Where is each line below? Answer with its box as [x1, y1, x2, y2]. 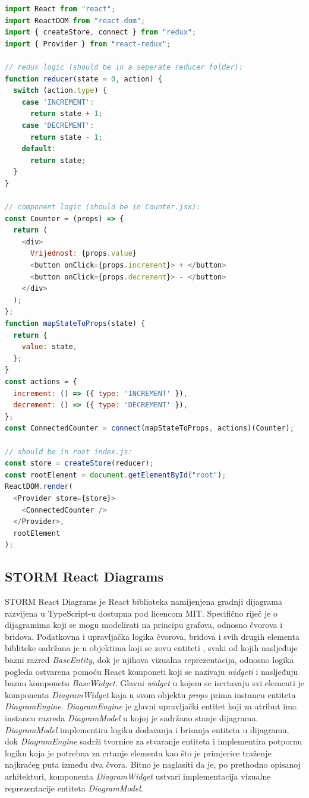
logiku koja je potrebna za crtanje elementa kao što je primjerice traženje [5, 746, 272, 759]
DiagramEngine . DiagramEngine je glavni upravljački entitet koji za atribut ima [5, 700, 297, 712]
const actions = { [5, 378, 77, 386]
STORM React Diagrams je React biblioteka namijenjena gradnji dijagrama [5, 595, 282, 608]
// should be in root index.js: [5, 447, 133, 456]
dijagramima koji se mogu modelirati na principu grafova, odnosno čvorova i [5, 618, 283, 631]
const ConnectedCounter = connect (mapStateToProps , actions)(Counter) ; [5, 424, 294, 433]
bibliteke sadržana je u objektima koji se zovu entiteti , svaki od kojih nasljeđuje [5, 642, 298, 654]
